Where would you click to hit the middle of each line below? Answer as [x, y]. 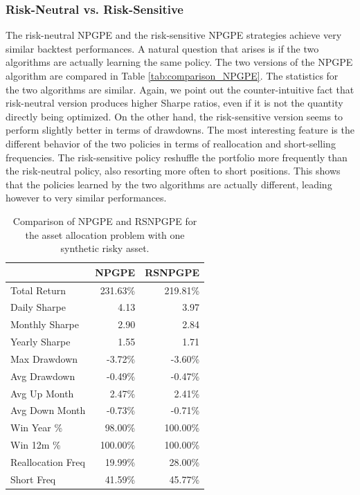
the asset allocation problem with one [105, 234]
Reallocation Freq [48, 462]
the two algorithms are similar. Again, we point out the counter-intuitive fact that [180, 89]
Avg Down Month [48, 410]
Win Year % [37, 427]
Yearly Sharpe [40, 342]
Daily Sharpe [38, 307]
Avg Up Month [42, 393]
